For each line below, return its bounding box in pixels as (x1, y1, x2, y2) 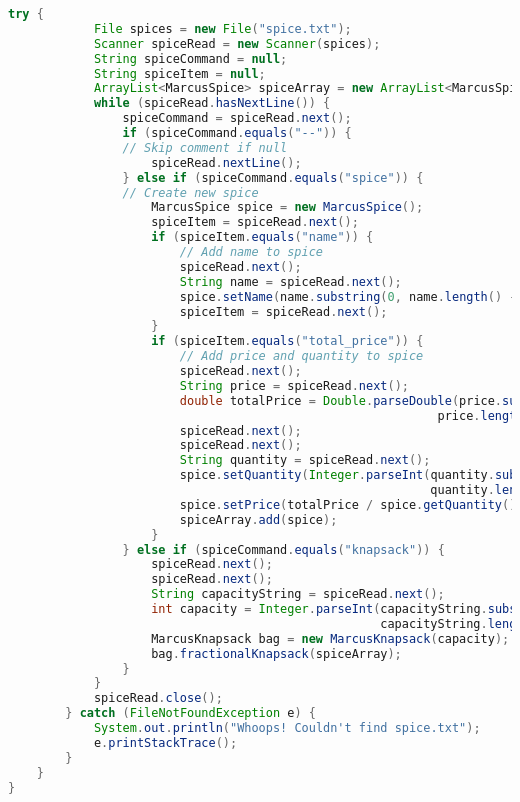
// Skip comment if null (122, 140, 288, 155)
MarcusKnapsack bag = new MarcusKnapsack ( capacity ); (151, 631, 510, 646)
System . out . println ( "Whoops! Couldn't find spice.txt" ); (93, 721, 481, 735)
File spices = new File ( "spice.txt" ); (93, 21, 352, 36)
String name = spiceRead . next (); (179, 274, 402, 289)
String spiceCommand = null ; (93, 51, 288, 66)
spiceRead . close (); (93, 691, 223, 706)
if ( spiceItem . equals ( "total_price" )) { (151, 334, 424, 349)
